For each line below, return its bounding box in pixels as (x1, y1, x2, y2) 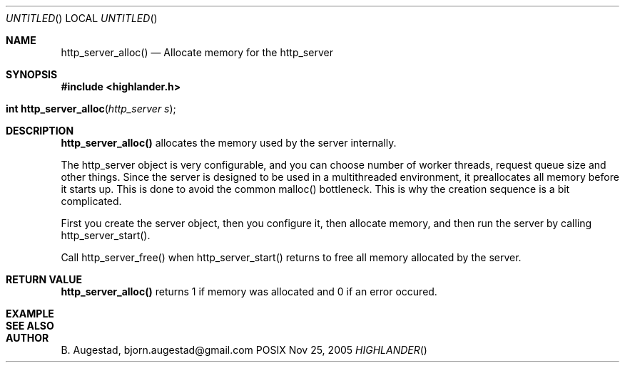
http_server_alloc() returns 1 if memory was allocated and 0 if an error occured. (61, 285, 437, 298)
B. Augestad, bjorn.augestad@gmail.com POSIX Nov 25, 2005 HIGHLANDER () (61, 344, 427, 356)
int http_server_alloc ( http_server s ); (6, 102, 176, 115)
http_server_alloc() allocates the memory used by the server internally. (61, 137, 397, 149)
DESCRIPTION (6, 125, 74, 137)
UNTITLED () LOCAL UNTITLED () (6, 12, 158, 24)
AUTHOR (6, 332, 49, 344)
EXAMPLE (6, 307, 54, 320)
